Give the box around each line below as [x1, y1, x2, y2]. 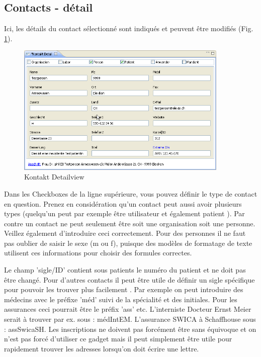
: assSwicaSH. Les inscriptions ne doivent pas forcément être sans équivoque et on [4, 323, 256, 334]
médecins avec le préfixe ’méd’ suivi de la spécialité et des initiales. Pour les [4, 294, 237, 304]
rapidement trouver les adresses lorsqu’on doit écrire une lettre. [4, 343, 199, 353]
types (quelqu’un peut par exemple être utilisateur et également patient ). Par [4, 208, 245, 219]
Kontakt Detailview [24, 171, 84, 182]
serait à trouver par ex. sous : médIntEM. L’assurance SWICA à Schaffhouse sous [4, 314, 256, 324]
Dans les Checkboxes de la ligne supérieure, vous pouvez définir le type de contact [4, 188, 257, 199]
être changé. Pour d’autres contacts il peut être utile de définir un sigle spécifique [4, 274, 255, 285]
